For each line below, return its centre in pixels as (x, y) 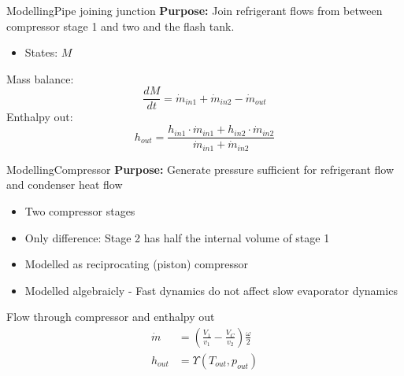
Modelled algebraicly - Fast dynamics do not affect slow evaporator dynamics (211, 290)
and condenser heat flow (65, 184)
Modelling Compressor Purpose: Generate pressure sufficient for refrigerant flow (200, 169)
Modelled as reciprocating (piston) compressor (136, 264)
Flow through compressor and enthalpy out (111, 317)
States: (41, 52)
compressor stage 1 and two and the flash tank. (120, 26)
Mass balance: (40, 78)
